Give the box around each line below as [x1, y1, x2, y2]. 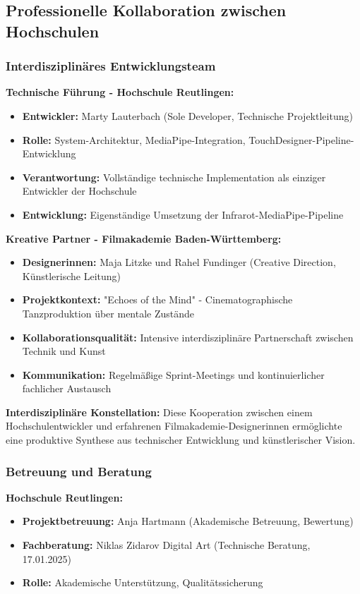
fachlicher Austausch [22, 381, 112, 396]
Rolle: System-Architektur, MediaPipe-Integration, [22, 132, 246, 147]
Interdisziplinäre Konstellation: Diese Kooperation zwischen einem [6, 404, 313, 419]
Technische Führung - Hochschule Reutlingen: [6, 85, 234, 99]
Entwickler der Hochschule [22, 183, 137, 198]
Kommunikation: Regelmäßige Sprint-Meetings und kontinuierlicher [22, 367, 325, 382]
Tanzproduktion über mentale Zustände [22, 305, 195, 320]
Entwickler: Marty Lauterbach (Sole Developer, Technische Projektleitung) [22, 108, 353, 123]
